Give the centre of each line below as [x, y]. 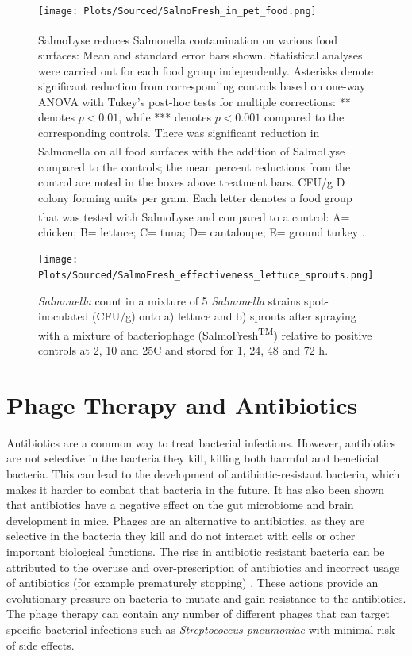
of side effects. [40, 644]
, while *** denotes [165, 117]
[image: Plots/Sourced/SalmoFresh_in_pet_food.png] [177, 11]
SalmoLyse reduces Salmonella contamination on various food [188, 39]
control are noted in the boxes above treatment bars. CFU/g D [192, 182]
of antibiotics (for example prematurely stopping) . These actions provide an [193, 583]
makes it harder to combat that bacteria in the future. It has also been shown [196, 489]
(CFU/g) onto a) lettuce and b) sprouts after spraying [224, 316]
